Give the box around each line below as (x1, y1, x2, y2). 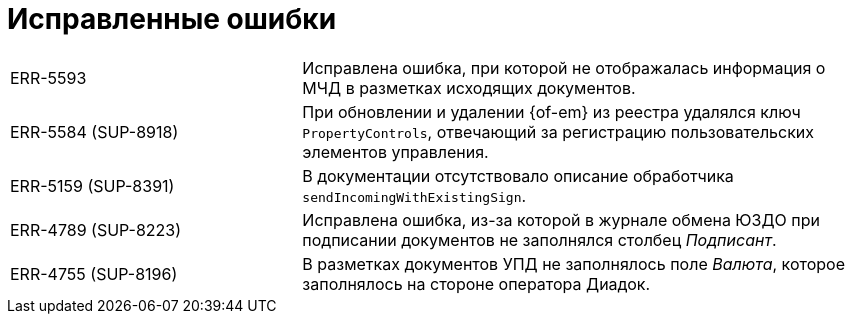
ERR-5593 (10, 67, 87, 88)
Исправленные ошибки (7, 2, 337, 36)
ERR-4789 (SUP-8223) (10, 219, 182, 240)
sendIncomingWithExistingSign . (302, 185, 527, 206)
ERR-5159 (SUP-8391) (10, 175, 175, 196)
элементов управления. (302, 141, 489, 162)
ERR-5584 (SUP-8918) (10, 121, 179, 142)
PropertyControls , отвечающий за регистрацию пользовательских (302, 121, 815, 142)
